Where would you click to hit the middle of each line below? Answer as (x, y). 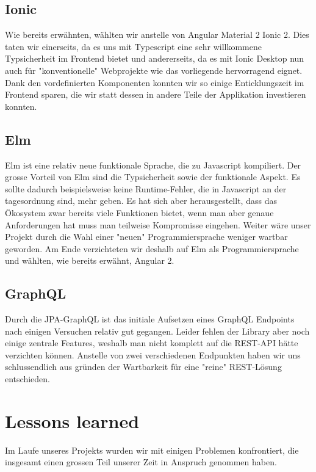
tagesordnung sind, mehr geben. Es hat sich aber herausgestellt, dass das (141, 201)
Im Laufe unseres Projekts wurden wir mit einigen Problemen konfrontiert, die (152, 450)
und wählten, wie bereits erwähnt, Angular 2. (90, 260)
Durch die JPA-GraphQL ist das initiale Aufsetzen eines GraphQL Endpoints (150, 319)
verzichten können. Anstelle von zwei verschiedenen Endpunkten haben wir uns (153, 354)
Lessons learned (72, 420)
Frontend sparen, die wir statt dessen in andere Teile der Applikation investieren (156, 94)
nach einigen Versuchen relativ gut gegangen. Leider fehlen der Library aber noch (157, 331)
